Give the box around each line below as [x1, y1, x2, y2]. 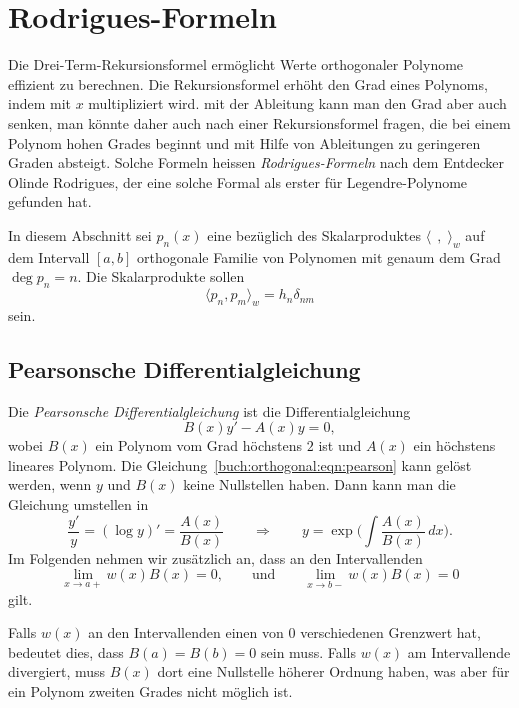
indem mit [8, 93, 71, 114]
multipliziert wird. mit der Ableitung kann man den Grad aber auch [88, 93, 507, 114]
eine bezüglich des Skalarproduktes [207, 224, 421, 245]
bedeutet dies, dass [8, 641, 124, 662]
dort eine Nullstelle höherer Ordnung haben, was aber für [157, 661, 510, 682]
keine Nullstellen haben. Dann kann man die [183, 474, 456, 495]
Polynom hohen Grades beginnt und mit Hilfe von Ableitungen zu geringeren [8, 132, 481, 153]
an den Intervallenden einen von [88, 622, 284, 643]
